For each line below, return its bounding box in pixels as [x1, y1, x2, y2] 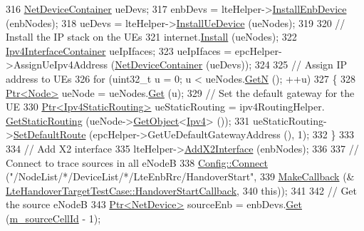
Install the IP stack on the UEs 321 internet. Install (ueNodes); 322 [6, 29, 297, 44]
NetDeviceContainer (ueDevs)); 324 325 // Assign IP [115, 57, 348, 72]
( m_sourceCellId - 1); [6, 210, 101, 225]
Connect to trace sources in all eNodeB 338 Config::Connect [6, 155, 268, 170]
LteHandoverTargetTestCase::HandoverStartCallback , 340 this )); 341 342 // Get [6, 183, 358, 197]
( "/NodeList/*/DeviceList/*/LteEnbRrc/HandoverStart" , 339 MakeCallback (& [6, 169, 355, 184]
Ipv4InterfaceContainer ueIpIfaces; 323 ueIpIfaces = [6, 43, 232, 58]
